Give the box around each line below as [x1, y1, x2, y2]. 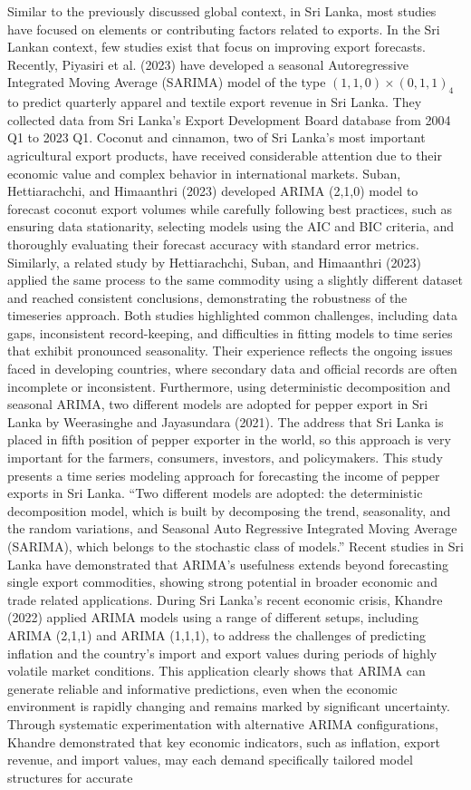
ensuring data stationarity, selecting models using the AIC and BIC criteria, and [7, 217, 455, 236]
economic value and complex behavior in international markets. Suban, [7, 163, 401, 182]
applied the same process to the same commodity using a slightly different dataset [7, 270, 464, 289]
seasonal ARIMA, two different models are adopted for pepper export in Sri [7, 395, 428, 414]
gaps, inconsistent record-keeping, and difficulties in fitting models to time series [7, 323, 453, 342]
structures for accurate [7, 767, 133, 786]
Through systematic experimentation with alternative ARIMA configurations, [7, 714, 438, 733]
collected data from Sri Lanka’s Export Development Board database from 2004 [7, 110, 451, 129]
